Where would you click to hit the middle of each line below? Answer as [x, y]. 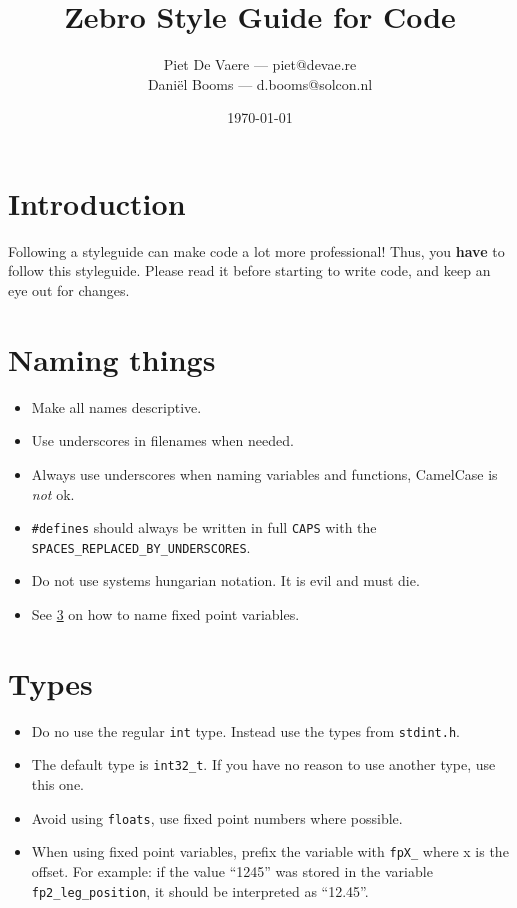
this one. [57, 784]
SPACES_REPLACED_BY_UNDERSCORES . [141, 546]
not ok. [53, 493]
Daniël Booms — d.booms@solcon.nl [260, 83]
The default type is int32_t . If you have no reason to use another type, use [263, 764]
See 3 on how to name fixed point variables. [165, 614]
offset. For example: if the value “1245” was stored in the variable [232, 870]
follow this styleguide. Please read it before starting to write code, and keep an [249, 270]
